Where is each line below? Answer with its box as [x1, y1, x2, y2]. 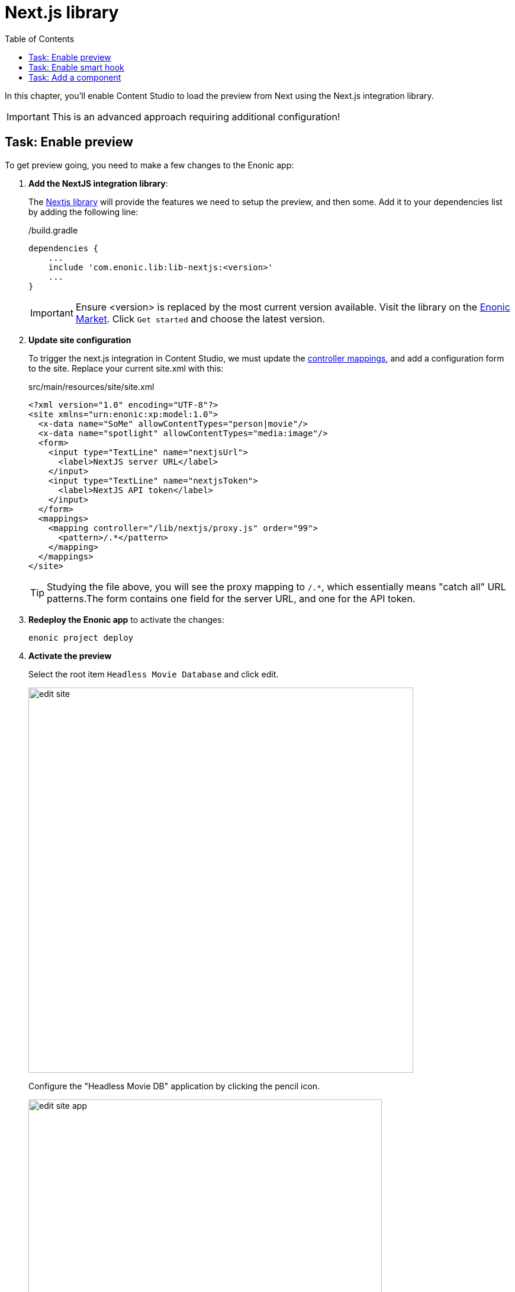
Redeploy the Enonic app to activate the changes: [28, 614, 224, 625]
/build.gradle [28, 225, 78, 235]
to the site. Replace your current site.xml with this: [28, 363, 224, 373]
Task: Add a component [28, 72, 121, 82]
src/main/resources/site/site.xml [28, 381, 154, 392]
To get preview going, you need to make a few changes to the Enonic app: [5, 159, 294, 170]
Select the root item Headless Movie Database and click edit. [28, 669, 279, 679]
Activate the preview [28, 650, 112, 661]
